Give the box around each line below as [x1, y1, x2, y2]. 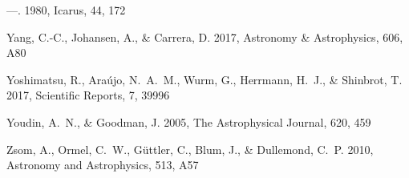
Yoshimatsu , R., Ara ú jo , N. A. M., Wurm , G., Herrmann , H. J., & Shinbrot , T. [6, 71, 403, 87]
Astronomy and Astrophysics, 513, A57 [6, 156, 199, 173]
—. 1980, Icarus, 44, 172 [6, 2, 126, 18]
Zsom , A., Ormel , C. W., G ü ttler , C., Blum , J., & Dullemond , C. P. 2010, [6, 140, 374, 157]
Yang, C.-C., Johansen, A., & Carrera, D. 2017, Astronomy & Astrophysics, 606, [6, 28, 403, 45]
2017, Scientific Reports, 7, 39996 [6, 87, 170, 103]
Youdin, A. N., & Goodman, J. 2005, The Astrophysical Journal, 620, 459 [6, 113, 371, 130]
